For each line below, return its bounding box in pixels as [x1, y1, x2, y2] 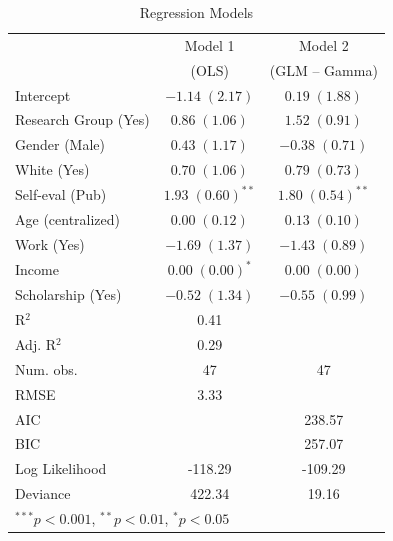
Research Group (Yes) [15, 109, 150, 130]
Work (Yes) [15, 234, 85, 255]
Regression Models [139, 2, 254, 22]
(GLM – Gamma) [269, 59, 378, 80]
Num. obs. [15, 358, 78, 379]
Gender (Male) [15, 134, 105, 155]
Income [15, 259, 59, 280]
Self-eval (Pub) [15, 184, 107, 205]
